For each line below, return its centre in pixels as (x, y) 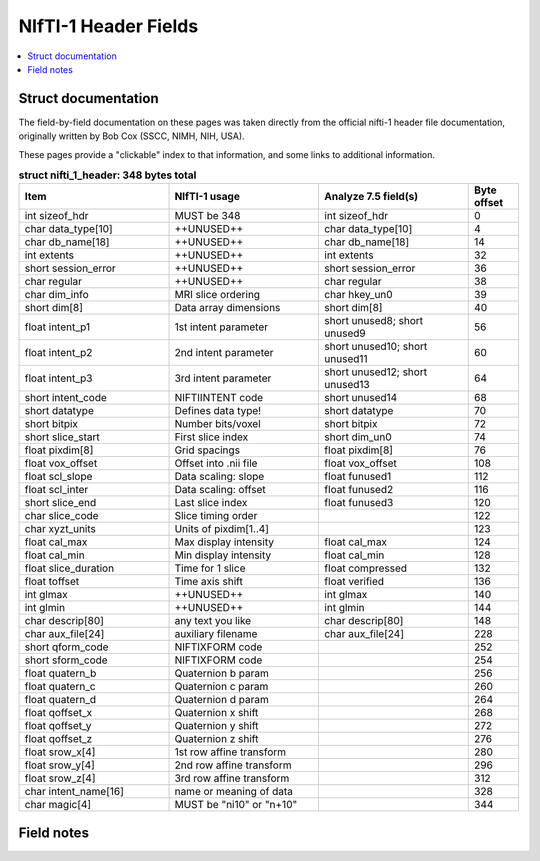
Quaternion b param (221, 673)
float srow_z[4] (60, 778)
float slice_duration (69, 568)
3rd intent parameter (223, 378)
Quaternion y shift (216, 726)
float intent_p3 (58, 378)
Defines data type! (218, 411)
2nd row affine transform (233, 765)
